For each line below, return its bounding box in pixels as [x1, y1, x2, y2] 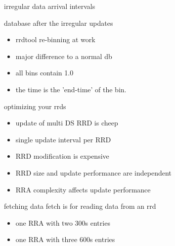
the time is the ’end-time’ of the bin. [15, 84, 127, 94]
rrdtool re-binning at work [15, 34, 95, 45]
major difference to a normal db [15, 51, 112, 61]
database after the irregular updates [4, 17, 113, 28]
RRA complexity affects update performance [15, 184, 151, 194]
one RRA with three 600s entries [15, 234, 115, 245]
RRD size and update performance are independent [15, 167, 172, 178]
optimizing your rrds [4, 101, 66, 111]
